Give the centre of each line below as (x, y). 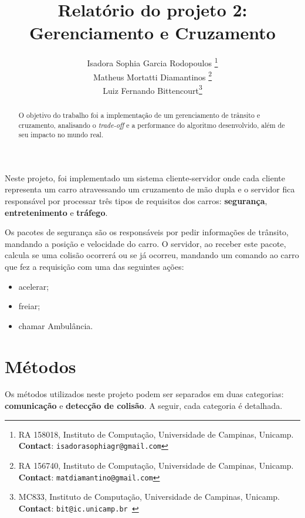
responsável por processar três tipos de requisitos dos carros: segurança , (136, 201)
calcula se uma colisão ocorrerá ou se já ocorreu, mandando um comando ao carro (152, 255)
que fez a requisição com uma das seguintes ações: (94, 266)
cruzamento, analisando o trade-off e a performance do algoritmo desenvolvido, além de (152, 125)
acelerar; (34, 286)
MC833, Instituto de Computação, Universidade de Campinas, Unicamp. (149, 497)
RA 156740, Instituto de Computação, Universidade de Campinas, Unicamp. (156, 465)
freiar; (29, 306)
